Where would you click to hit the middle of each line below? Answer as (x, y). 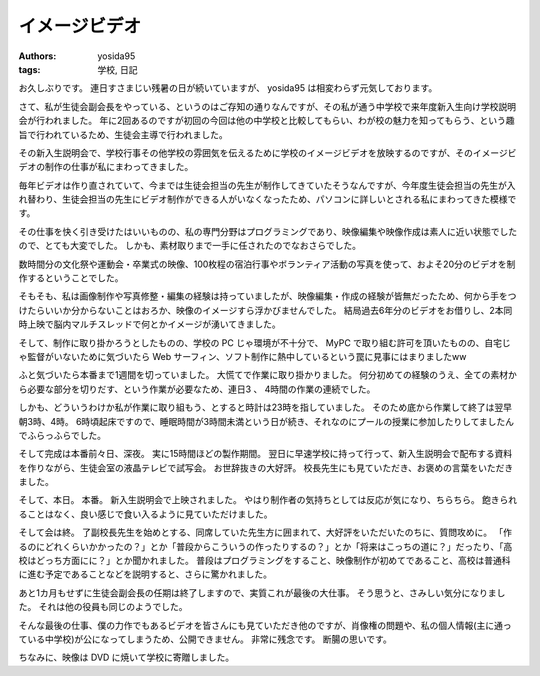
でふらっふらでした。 (62, 435)
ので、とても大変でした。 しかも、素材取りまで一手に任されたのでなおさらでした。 (190, 246)
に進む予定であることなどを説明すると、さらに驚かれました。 (145, 574)
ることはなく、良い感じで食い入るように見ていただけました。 (145, 514)
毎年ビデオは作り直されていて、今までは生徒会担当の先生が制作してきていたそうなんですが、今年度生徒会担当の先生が (262, 185)
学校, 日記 (117, 69)
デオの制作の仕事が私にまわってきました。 (106, 167)
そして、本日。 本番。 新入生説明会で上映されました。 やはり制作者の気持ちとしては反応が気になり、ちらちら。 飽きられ (268, 500)
